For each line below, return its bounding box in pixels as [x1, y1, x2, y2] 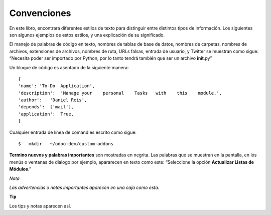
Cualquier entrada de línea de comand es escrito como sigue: [9, 129, 137, 135]
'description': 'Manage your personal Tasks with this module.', [18, 90, 222, 96]
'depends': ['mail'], [18, 104, 74, 110]
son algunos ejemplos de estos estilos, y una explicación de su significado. [9, 32, 165, 38]
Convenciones [9, 8, 71, 19]
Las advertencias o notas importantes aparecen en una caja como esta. [9, 184, 160, 190]
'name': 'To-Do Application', [18, 83, 95, 89]
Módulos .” [9, 166, 31, 172]
